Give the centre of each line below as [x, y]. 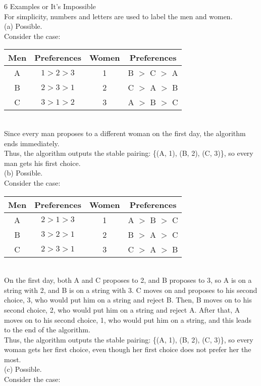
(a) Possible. [23, 26]
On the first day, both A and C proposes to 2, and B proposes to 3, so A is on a [128, 280]
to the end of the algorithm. [47, 330]
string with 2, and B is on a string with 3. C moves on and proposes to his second [131, 290]
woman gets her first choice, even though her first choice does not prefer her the [128, 349]
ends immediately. [32, 143]
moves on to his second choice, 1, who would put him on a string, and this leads [128, 319]
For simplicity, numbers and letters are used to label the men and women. [118, 16]
